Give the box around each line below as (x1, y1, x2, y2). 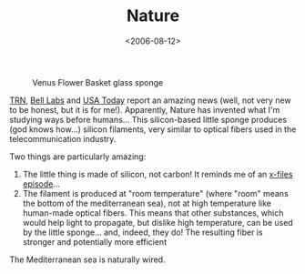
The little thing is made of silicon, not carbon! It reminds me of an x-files (22, 168, 293, 179)
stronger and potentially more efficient (22, 236, 167, 247)
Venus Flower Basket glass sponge (32, 76, 164, 87)
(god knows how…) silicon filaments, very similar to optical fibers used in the (9, 124, 297, 135)
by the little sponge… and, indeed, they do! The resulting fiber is (22, 227, 263, 238)
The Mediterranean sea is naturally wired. (9, 254, 166, 265)
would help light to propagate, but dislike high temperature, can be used (22, 217, 293, 228)
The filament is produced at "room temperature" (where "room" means (22, 188, 289, 198)
